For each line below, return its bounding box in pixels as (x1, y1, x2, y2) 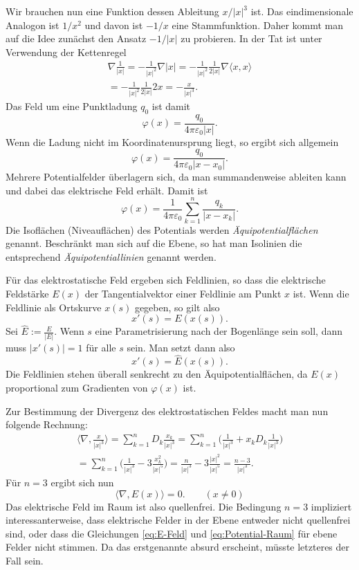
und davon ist (84, 17, 143, 32)
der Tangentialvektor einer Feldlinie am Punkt (84, 286, 282, 300)
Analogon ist (6, 17, 59, 32)
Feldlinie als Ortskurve (6, 300, 102, 314)
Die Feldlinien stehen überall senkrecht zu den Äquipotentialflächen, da (6, 367, 308, 381)
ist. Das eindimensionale (250, 4, 353, 18)
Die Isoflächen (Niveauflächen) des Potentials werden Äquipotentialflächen (6, 222, 318, 237)
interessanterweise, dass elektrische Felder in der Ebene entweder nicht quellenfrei (6, 513, 351, 527)
